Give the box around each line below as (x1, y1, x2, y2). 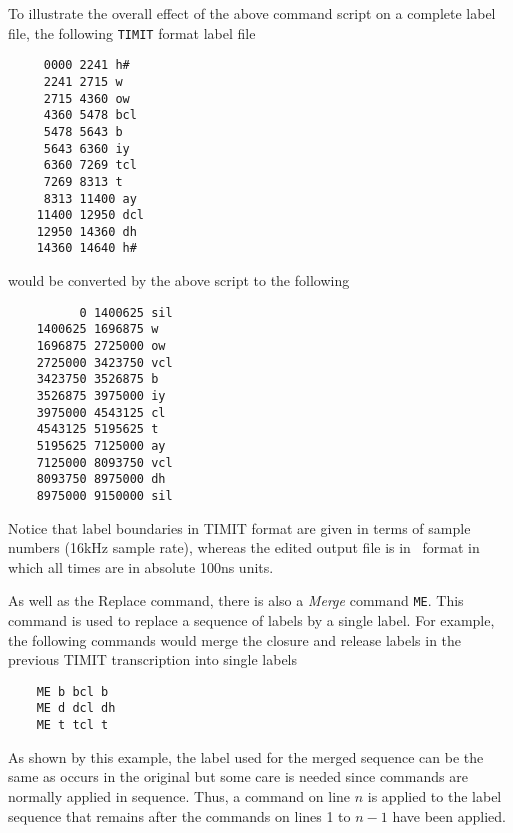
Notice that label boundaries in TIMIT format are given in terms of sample (8, 517, 471, 538)
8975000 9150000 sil (36, 488, 173, 503)
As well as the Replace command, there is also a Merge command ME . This (8, 590, 464, 611)
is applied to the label (367, 785, 502, 806)
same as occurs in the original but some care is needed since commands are (8, 766, 468, 787)
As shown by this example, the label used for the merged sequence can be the (8, 746, 484, 767)
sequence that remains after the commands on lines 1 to (8, 805, 351, 826)
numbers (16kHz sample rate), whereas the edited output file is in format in (8, 537, 480, 558)
